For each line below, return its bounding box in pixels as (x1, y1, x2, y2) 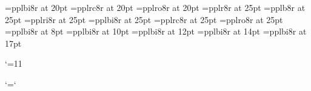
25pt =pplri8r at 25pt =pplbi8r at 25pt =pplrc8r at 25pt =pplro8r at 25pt (5, 13, 283, 25)
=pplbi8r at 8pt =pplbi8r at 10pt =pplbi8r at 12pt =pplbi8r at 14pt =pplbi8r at (5, 25, 307, 38)
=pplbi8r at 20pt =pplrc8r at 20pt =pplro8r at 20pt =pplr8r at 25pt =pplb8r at (5, 1, 306, 13)
